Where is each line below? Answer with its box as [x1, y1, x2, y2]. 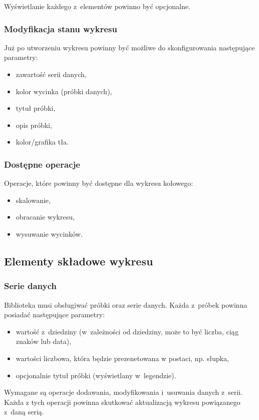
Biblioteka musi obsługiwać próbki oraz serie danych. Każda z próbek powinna [4, 299, 247, 310]
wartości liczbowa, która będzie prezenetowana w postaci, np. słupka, [16, 353, 229, 363]
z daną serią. [4, 406, 44, 417]
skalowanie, [16, 194, 51, 205]
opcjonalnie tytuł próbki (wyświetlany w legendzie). [16, 370, 176, 380]
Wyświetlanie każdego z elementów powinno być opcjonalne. [4, 1, 191, 11]
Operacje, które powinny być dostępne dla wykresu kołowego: [4, 178, 193, 188]
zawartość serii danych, [16, 69, 87, 79]
